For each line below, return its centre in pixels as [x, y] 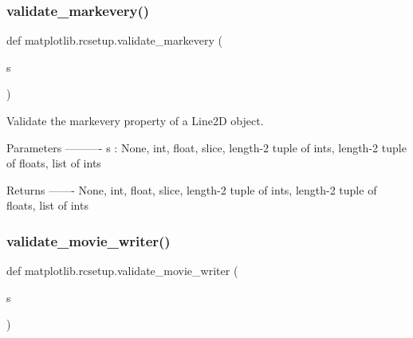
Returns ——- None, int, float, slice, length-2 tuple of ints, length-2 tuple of [192, 189]
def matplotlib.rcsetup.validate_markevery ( [114, 40]
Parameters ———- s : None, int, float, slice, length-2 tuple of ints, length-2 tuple [206, 147]
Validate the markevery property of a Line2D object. [135, 120]
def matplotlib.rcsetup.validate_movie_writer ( [122, 271]
